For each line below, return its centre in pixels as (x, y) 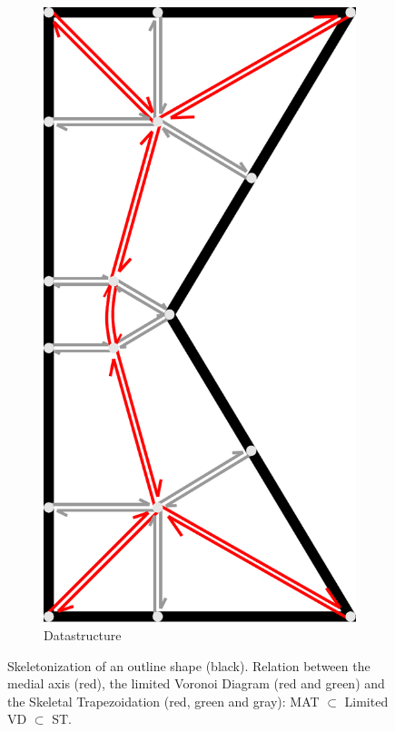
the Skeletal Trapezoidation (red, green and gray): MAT (163, 701)
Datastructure (83, 635)
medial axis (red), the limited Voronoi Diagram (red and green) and (196, 683)
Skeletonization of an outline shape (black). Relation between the (189, 665)
